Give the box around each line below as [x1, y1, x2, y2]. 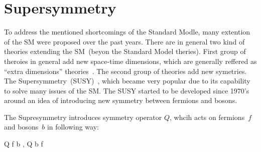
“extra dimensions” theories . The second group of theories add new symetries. [4, 65, 247, 76]
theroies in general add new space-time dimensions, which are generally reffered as [4, 55, 257, 66]
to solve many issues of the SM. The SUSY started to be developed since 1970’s [4, 85, 249, 95]
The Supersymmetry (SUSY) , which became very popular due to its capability [4, 75, 250, 86]
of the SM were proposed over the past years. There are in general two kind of [4, 36, 245, 46]
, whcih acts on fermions [170, 111, 245, 122]
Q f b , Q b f [4, 138, 43, 149]
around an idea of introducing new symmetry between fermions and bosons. [4, 95, 237, 105]
